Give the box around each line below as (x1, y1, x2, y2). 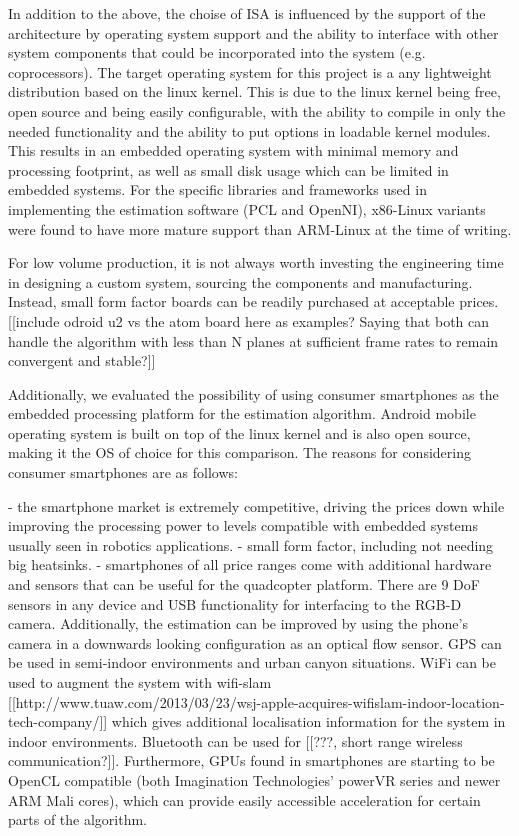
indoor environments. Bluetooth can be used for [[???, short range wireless (8, 730, 463, 751)
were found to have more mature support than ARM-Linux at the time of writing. (8, 218, 512, 239)
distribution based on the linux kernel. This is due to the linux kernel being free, (8, 81, 501, 102)
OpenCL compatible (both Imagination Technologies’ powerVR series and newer (8, 769, 501, 790)
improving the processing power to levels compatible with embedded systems (8, 515, 478, 536)
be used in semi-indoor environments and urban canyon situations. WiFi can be (8, 652, 497, 673)
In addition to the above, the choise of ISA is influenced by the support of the (8, 3, 486, 23)
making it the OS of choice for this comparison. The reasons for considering (8, 442, 471, 463)
